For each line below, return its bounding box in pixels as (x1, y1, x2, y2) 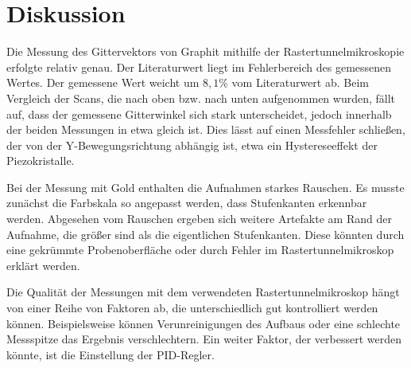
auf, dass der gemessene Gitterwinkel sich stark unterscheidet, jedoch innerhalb (6, 105, 392, 122)
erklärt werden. (6, 256, 80, 273)
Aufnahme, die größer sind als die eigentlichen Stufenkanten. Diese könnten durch (6, 225, 405, 242)
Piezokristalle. (6, 152, 75, 169)
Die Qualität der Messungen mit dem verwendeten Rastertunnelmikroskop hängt (6, 284, 400, 300)
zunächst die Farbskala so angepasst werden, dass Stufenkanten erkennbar (6, 194, 367, 211)
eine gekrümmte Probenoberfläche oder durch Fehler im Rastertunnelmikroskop (6, 241, 394, 258)
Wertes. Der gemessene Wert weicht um (6, 74, 200, 91)
